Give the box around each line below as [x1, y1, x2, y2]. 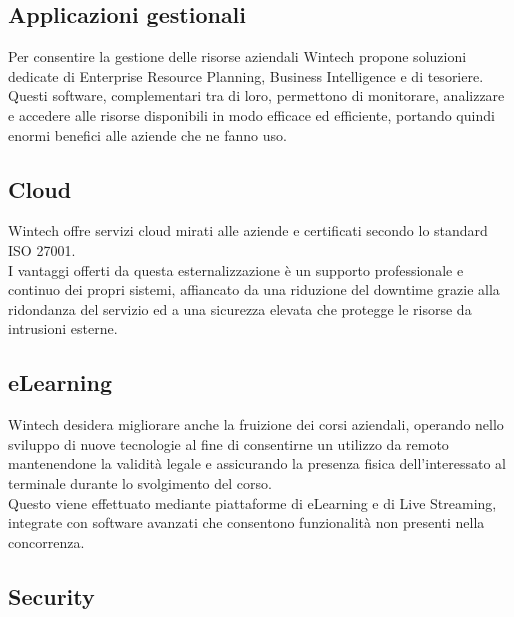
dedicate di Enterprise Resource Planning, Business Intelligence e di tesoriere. [8, 65, 484, 86]
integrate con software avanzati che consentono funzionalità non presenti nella [8, 512, 485, 533]
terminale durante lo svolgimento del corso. [8, 472, 272, 493]
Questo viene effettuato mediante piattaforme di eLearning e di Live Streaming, [8, 492, 497, 513]
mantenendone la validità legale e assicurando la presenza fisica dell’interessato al [8, 453, 506, 474]
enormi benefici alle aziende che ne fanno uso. [8, 124, 287, 145]
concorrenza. [8, 531, 85, 552]
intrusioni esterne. [8, 318, 118, 339]
